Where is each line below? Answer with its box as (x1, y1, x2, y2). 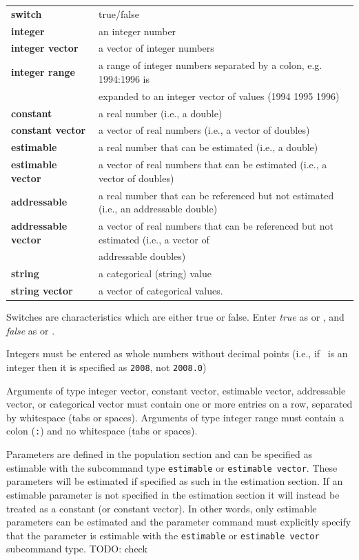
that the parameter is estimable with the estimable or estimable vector (6, 528, 320, 542)
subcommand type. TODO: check (6, 541, 147, 556)
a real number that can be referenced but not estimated (99, 188, 334, 202)
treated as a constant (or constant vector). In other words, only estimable (6, 501, 317, 515)
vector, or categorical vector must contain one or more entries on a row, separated (6, 397, 353, 411)
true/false (99, 6, 139, 21)
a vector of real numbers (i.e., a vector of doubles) (99, 123, 310, 137)
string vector (11, 283, 73, 298)
